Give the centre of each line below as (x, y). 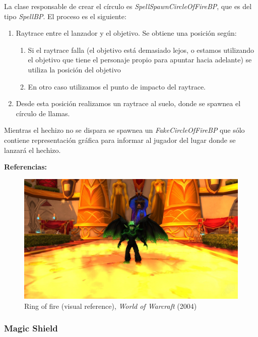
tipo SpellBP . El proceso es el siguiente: (65, 16)
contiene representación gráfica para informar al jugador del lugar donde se (120, 140)
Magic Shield (31, 328)
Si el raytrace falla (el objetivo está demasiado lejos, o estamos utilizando (141, 50)
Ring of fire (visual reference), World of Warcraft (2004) (111, 306)
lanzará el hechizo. (33, 150)
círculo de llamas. (43, 113)
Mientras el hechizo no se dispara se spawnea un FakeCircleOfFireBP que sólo (124, 130)
